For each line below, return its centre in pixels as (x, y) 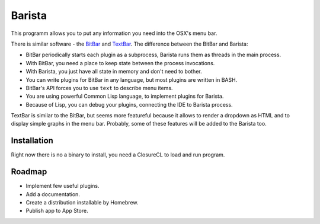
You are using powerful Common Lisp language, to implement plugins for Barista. (125, 96)
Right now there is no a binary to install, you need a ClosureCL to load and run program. (118, 155)
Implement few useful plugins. (63, 186)
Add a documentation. (53, 194)
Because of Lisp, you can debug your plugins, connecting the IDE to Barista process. (129, 104)
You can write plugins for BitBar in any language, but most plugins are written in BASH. (132, 79)
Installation (32, 141)
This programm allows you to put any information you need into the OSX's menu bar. (114, 33)
